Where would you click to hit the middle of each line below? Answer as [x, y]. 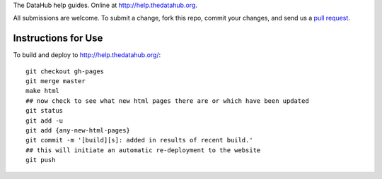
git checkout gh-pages [65, 71]
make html [42, 91]
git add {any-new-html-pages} [78, 131]
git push [41, 160]
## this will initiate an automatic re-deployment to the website [143, 150]
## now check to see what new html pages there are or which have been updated [167, 101]
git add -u [45, 121]
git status [45, 111]
